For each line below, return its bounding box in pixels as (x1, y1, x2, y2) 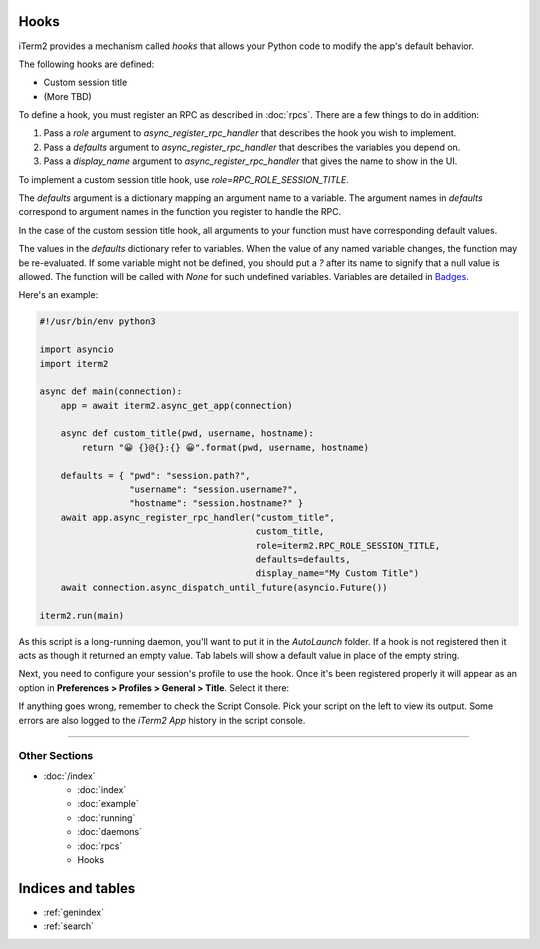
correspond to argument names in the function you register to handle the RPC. (18, 206, 342, 218)
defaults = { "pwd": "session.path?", (60, 470, 251, 481)
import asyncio (39, 344, 114, 355)
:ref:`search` (43, 920, 95, 932)
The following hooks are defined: (18, 58, 155, 70)
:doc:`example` (77, 798, 139, 810)
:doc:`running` (77, 811, 136, 824)
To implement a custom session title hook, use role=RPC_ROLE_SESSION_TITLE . (18, 173, 349, 185)
